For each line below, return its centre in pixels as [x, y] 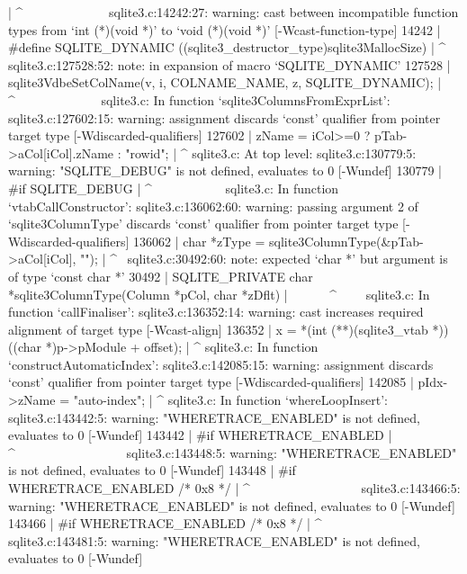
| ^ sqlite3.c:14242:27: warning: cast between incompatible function [233, 12]
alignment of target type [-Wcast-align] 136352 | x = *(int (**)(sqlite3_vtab [218, 329]
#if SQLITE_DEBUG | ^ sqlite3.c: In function [174, 188]
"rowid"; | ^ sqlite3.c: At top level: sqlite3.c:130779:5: [271, 152]
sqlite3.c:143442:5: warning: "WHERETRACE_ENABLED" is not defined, [214, 417]
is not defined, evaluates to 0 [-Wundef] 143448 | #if [152, 470]
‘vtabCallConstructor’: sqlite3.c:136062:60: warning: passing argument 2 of [213, 206]
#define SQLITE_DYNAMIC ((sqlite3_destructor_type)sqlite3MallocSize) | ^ [227, 47]
